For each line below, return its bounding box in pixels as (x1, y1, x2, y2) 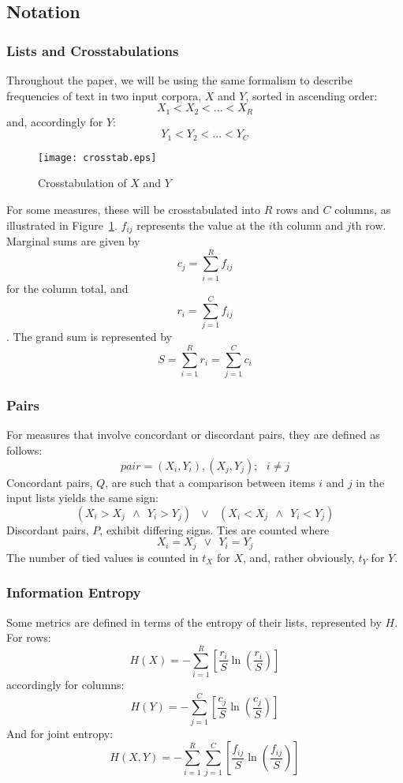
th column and (272, 216, 343, 233)
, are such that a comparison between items (105, 474, 315, 490)
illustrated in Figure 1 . (6, 216, 118, 233)
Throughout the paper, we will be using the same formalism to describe (6, 72, 353, 88)
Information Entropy (6, 583, 141, 602)
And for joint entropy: (6, 725, 114, 741)
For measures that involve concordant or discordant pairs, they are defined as (6, 426, 380, 443)
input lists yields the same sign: (6, 489, 159, 506)
